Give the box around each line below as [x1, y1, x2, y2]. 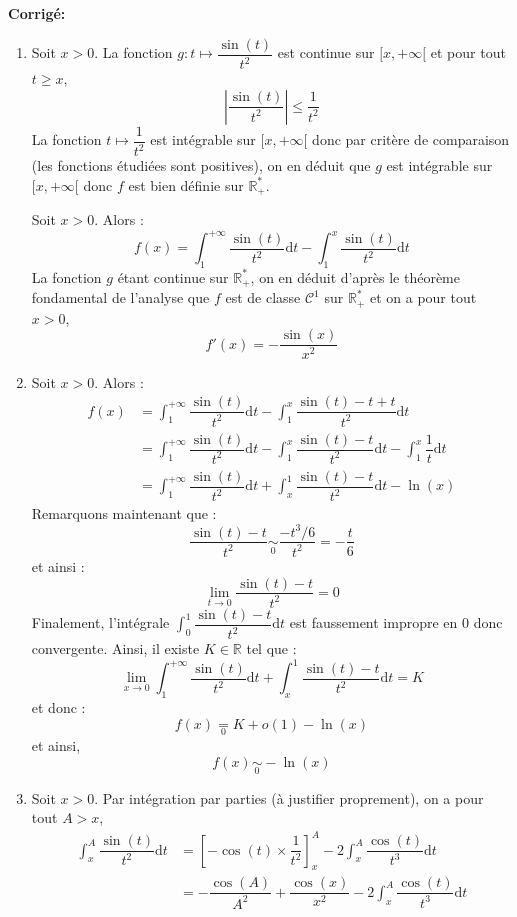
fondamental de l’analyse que [31, 287, 210, 308]
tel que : [246, 638, 297, 659]
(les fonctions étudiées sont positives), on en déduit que [31, 155, 371, 175]
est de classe [225, 287, 301, 308]
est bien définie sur [128, 174, 244, 195]
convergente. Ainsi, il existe [31, 638, 200, 659]
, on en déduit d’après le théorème [250, 266, 460, 287]
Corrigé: [8, 3, 66, 23]
